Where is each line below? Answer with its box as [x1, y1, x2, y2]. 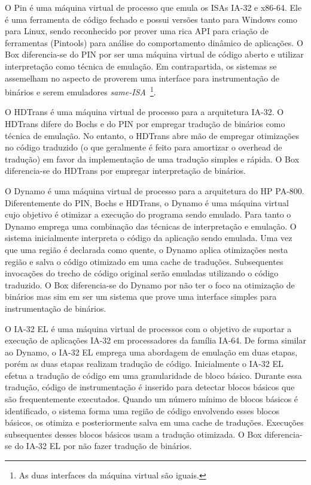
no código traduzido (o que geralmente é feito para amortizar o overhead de [5, 141, 282, 153]
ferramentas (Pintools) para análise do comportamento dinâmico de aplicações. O [5, 36, 303, 49]
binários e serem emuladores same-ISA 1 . [5, 84, 156, 98]
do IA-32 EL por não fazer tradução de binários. [14, 439, 192, 452]
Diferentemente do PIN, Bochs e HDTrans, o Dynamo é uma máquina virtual [5, 196, 289, 209]
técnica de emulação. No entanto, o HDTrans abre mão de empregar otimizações [5, 129, 299, 141]
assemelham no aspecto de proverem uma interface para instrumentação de [5, 71, 279, 84]
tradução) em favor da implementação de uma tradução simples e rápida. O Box [5, 152, 300, 165]
